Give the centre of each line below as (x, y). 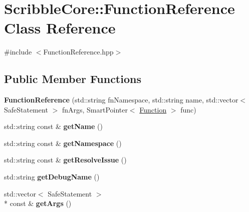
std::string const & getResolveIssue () (65, 160)
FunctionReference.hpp (78, 52)
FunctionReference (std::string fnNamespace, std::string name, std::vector (121, 100)
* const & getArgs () (38, 203)
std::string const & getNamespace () (63, 143)
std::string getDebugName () (52, 177)
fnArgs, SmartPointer (95, 109)
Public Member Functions (73, 79)
